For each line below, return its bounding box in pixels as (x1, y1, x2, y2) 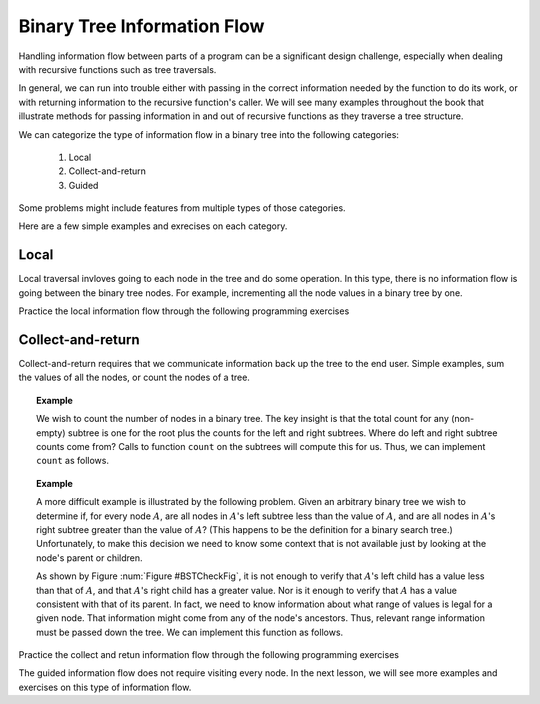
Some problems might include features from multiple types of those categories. (18, 202, 346, 214)
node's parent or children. (36, 551, 144, 564)
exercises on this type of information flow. (18, 681, 192, 693)
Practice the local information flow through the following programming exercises (18, 305, 350, 317)
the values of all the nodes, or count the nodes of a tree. (18, 371, 250, 384)
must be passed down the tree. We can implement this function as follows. (36, 626, 344, 638)
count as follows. (36, 455, 110, 467)
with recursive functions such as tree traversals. (18, 63, 217, 75)
